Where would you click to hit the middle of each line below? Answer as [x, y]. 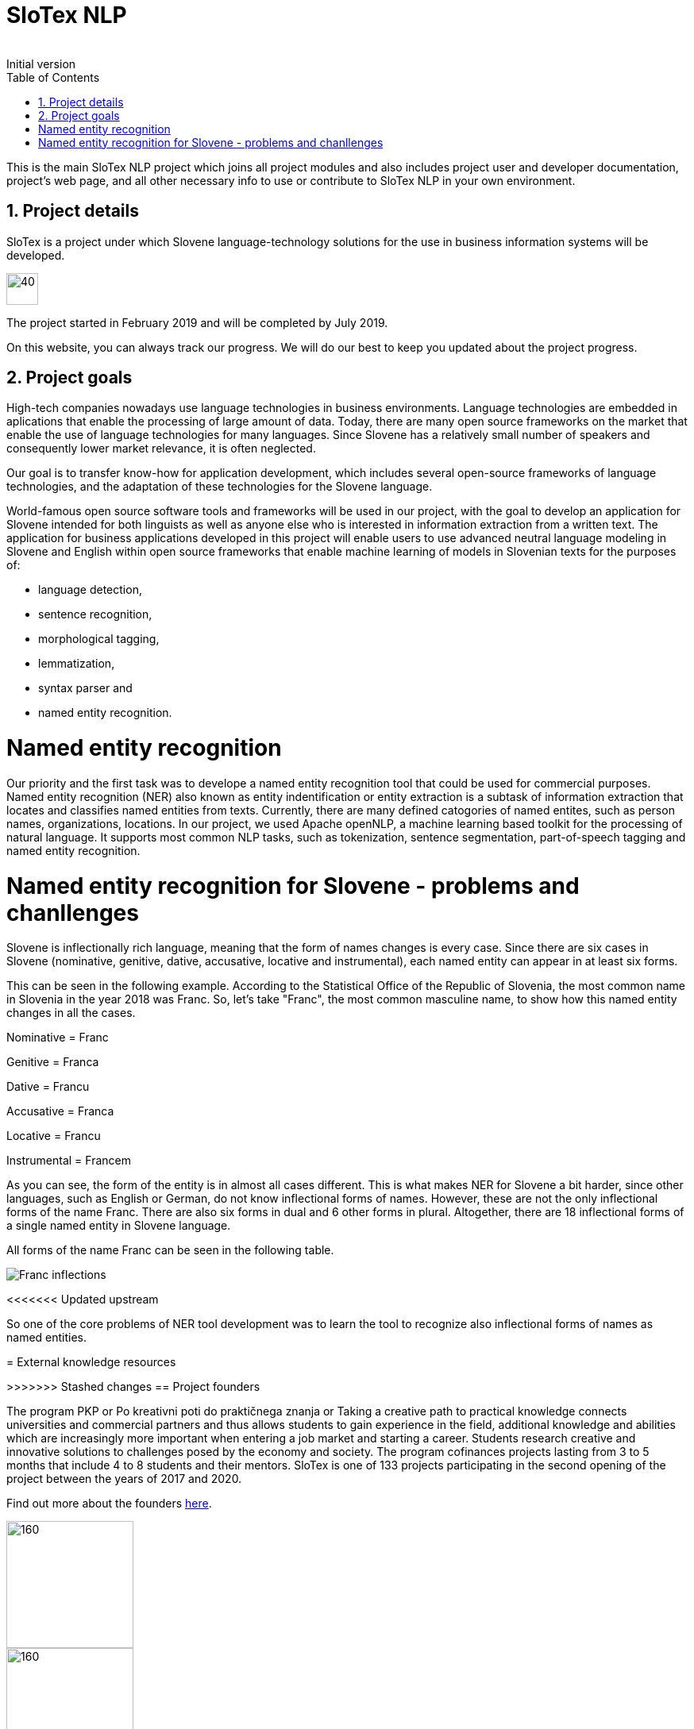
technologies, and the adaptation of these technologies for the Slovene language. [220, 487]
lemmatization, [77, 664]
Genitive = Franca [53, 1062]
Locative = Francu [54, 1136]
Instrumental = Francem [69, 1161]
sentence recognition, [95, 614]
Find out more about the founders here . [109, 1504]
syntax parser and [85, 688]
